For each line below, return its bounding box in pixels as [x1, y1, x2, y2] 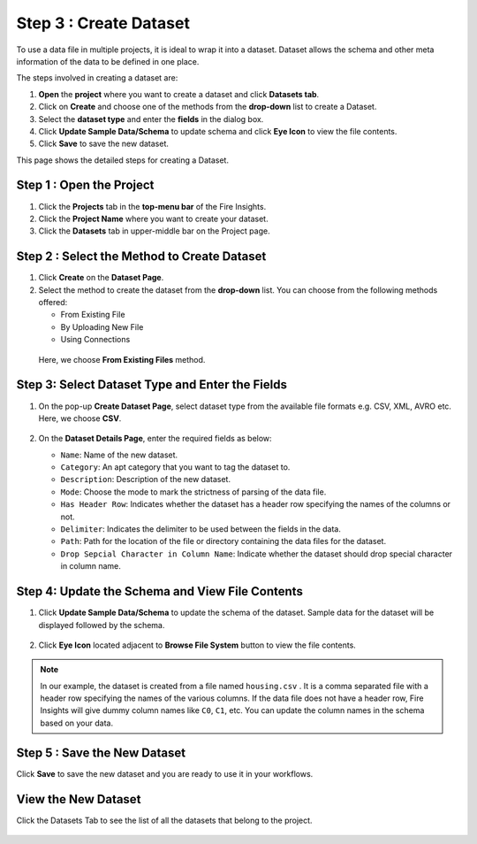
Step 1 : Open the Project [16, 178, 155, 193]
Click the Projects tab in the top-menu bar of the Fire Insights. [38, 201, 267, 211]
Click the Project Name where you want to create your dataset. [38, 213, 269, 224]
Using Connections [60, 334, 131, 345]
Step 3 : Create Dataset [16, 13, 190, 33]
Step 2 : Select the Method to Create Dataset [16, 249, 267, 265]
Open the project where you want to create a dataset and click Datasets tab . [38, 88, 320, 99]
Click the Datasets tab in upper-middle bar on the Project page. [38, 226, 270, 236]
